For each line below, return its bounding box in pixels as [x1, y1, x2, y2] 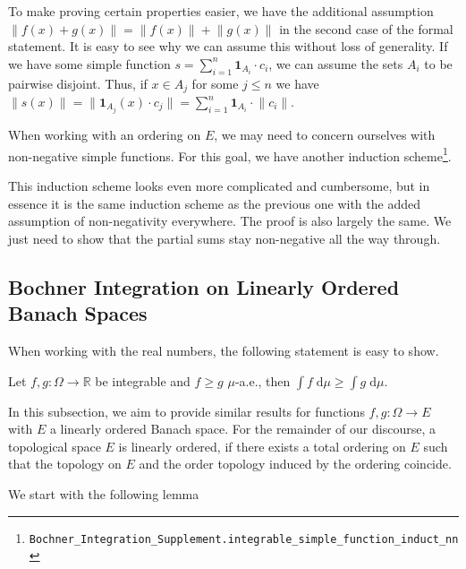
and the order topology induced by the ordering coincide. [139, 454, 452, 473]
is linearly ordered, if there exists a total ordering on [118, 436, 406, 455]
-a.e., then [234, 371, 291, 390]
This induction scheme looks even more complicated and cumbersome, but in [8, 176, 430, 194]
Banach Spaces [8, 299, 148, 327]
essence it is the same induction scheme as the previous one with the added [8, 194, 420, 212]
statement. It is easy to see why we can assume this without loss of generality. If [8, 37, 448, 56]
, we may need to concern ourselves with [214, 125, 436, 144]
